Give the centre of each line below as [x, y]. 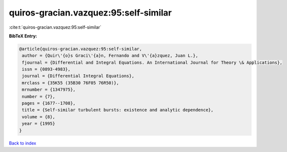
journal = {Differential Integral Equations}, [78, 76]
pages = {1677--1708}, [49, 103]
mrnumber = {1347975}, [49, 90]
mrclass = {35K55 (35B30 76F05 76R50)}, [71, 83]
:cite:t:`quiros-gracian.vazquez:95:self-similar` [55, 27]
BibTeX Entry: [23, 36]
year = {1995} [39, 124]
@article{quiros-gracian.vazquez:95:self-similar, [81, 49]
